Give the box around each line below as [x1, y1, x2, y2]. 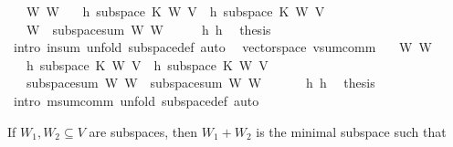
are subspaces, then [89, 121, 198, 141]
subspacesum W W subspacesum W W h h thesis [26, 73, 375, 92]
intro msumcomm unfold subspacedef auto [13, 90, 259, 110]
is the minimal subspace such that [256, 121, 447, 141]
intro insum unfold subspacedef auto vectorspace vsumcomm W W [13, 37, 432, 57]
